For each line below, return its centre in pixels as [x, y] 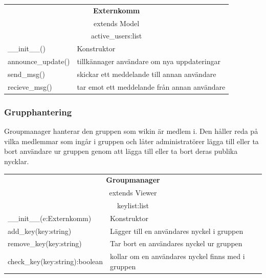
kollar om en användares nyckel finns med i [178, 256]
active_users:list [116, 36]
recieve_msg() [30, 86]
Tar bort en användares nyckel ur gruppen [176, 243]
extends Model [117, 23]
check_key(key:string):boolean [56, 261]
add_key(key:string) [40, 231]
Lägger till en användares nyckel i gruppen [177, 231]
